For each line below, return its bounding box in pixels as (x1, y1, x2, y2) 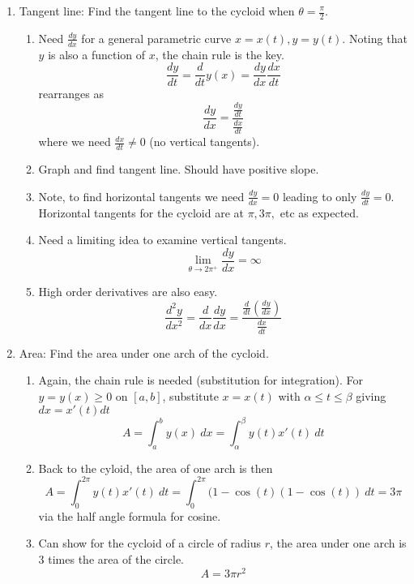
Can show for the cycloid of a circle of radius (38, 535, 262, 552)
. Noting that (342, 29, 408, 46)
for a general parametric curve (81, 29, 232, 46)
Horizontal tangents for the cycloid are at (38, 204, 244, 221)
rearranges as (38, 85, 104, 102)
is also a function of (48, 45, 146, 62)
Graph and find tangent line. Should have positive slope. (38, 161, 319, 178)
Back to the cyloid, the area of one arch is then (38, 459, 273, 476)
